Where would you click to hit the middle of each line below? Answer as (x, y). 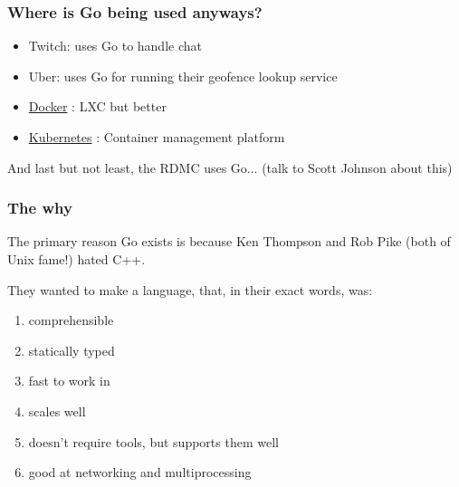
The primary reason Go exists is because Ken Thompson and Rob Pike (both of (229, 241)
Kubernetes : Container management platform (157, 137)
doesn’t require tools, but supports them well (153, 441)
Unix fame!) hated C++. (76, 259)
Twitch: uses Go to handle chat (115, 46)
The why (40, 208)
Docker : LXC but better (97, 106)
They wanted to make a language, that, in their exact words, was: (190, 289)
